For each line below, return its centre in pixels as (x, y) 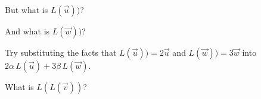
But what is (27, 9)
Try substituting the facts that (61, 52)
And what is (27, 31)
